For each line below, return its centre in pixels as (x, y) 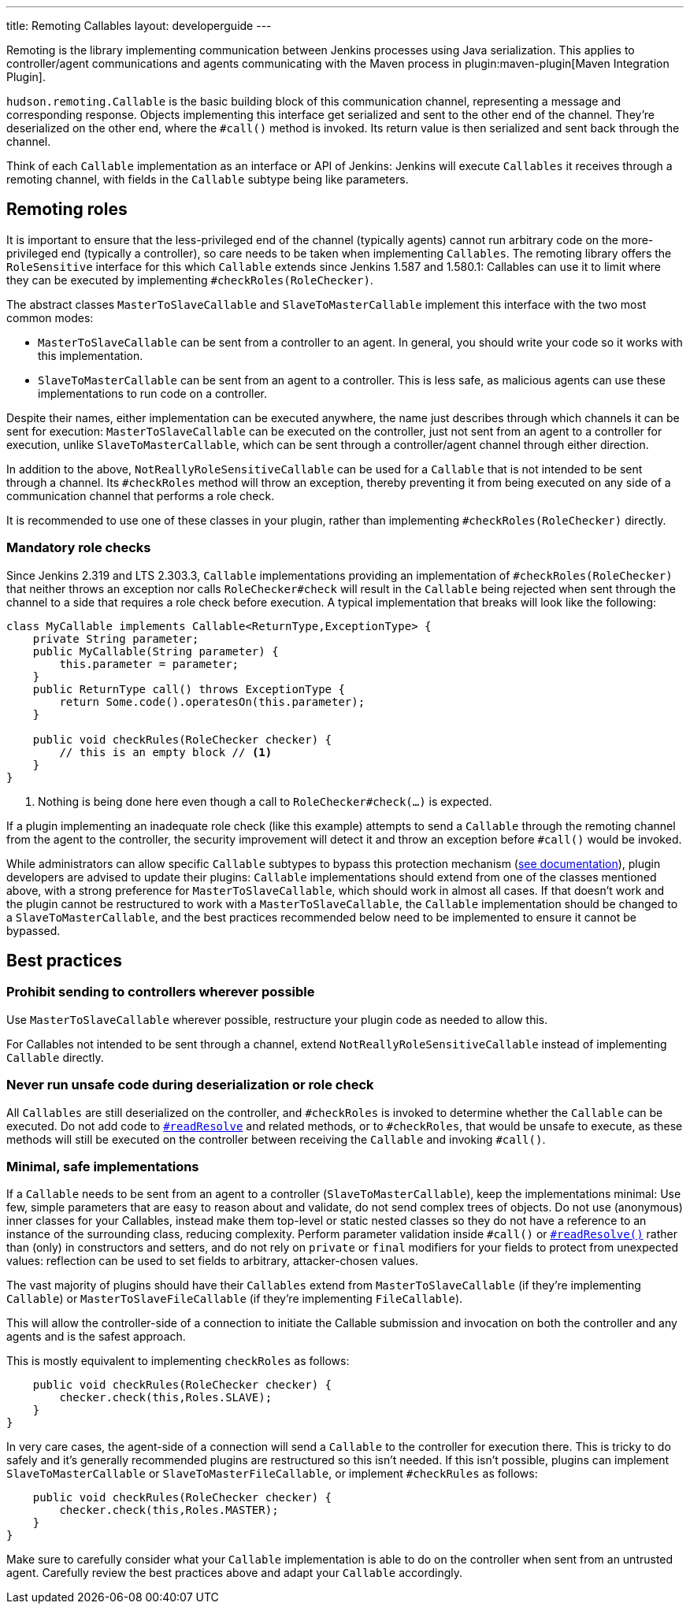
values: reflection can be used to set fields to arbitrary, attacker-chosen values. (212, 1261)
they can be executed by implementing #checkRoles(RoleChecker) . (190, 280)
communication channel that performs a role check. (141, 495)
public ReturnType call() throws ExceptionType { (189, 689)
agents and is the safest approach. (96, 1337)
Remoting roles (67, 210)
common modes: (50, 317)
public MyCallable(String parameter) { (156, 651)
